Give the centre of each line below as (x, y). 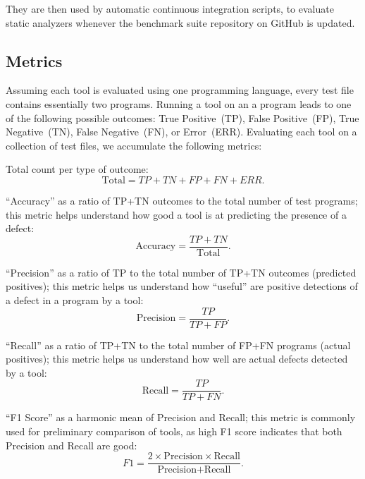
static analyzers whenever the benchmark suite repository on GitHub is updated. (180, 22)
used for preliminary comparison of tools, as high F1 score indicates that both (174, 431)
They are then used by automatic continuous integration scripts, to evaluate (170, 8)
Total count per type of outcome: (77, 169)
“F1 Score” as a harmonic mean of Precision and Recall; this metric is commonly (181, 417)
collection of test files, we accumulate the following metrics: (134, 145)
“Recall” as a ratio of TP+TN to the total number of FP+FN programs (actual (178, 345)
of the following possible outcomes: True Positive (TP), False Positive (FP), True (182, 117)
